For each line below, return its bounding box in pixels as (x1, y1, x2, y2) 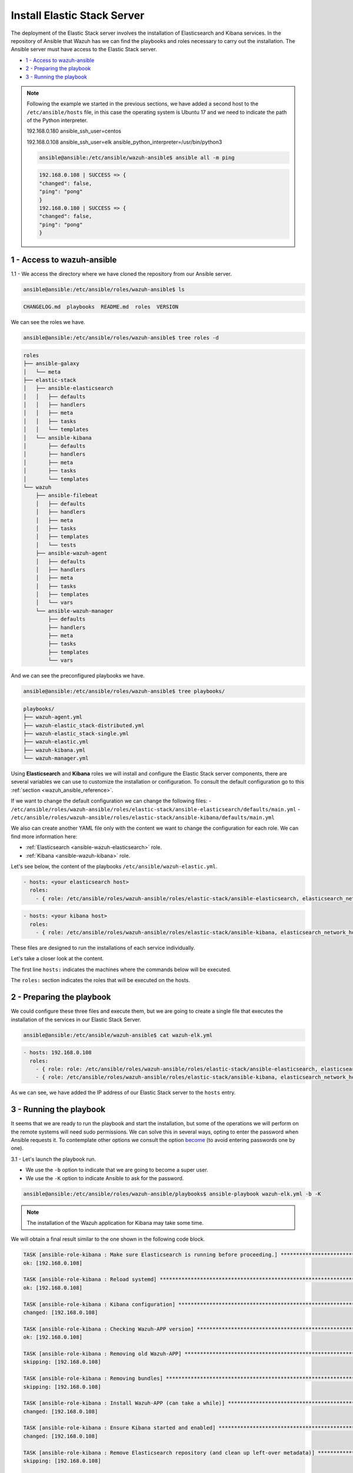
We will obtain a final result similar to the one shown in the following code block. (11, 1236, 205, 1243)
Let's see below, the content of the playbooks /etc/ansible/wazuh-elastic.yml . (11, 863, 218, 870)
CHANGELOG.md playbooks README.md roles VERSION (23, 303, 179, 311)
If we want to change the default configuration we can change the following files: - (11, 797, 212, 804)
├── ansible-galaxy (23, 360, 79, 367)
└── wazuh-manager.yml (23, 755, 89, 762)
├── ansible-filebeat (35, 492, 98, 499)
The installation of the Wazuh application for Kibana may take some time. (26, 1219, 204, 1226)
